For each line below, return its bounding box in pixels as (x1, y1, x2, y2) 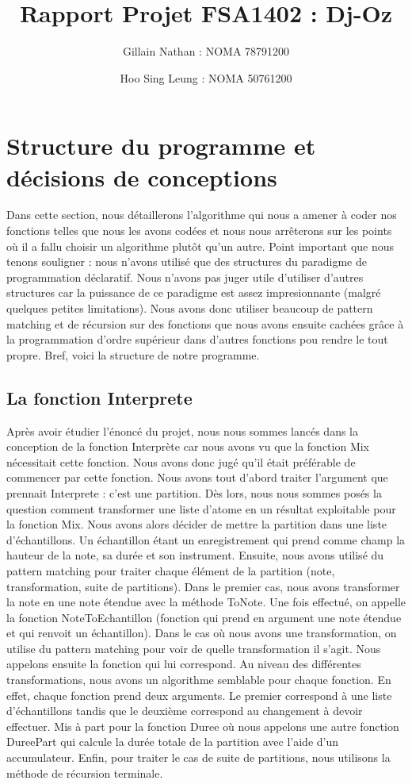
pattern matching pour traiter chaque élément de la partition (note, (6, 562, 335, 578)
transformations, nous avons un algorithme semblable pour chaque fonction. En (6, 671, 391, 688)
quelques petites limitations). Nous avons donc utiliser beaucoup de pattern (6, 300, 373, 316)
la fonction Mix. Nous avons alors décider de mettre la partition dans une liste (6, 516, 387, 532)
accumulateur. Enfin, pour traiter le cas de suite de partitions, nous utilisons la (6, 749, 391, 766)
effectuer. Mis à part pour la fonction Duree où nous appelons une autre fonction (6, 717, 399, 734)
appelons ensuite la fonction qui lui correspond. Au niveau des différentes (6, 655, 361, 672)
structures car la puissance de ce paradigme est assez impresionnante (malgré (6, 284, 381, 301)
